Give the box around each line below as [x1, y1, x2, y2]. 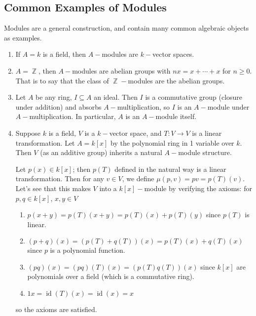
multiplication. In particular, [29, 111, 116, 121]
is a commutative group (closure [145, 92, 243, 102]
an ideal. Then [94, 92, 138, 102]
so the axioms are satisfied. [15, 304, 97, 315]
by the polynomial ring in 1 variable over [110, 137, 234, 148]
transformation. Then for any [15, 173, 104, 184]
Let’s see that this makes [15, 183, 91, 193]
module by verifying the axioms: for [144, 183, 252, 193]
